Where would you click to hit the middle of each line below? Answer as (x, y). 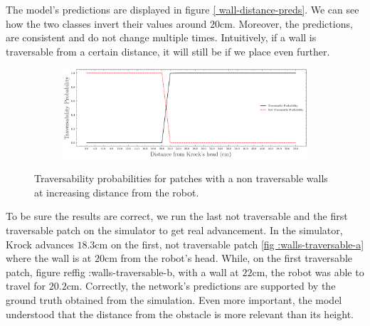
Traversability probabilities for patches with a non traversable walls (181, 178)
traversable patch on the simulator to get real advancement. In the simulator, (174, 230)
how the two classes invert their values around (106, 23)
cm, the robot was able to (308, 272)
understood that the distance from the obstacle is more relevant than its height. (180, 314)
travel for (26, 286)
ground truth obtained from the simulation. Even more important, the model (174, 300)
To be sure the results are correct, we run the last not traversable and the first (177, 216)
